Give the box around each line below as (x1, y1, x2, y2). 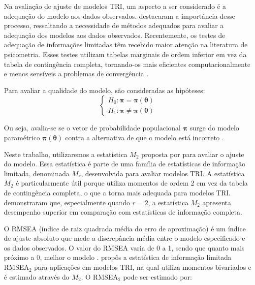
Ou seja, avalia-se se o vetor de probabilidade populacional (4, 123, 181, 133)
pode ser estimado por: (123, 271, 192, 282)
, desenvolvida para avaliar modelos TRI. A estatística (81, 168, 245, 178)
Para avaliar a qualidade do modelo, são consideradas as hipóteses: (4, 85, 205, 95)
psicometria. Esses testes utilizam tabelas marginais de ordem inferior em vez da (4, 49, 247, 59)
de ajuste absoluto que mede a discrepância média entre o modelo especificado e (4, 233, 245, 243)
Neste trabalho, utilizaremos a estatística (4, 149, 127, 159)
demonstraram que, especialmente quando (4, 197, 130, 207)
